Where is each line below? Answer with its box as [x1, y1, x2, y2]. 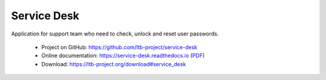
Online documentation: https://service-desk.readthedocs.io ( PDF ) [41, 52, 205, 60]
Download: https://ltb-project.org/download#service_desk [41, 60, 187, 67]
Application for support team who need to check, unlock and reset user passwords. [11, 30, 219, 37]
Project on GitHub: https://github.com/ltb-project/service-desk [41, 43, 197, 51]
